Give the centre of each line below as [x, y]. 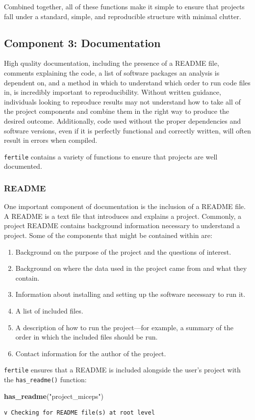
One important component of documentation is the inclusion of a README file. [125, 206]
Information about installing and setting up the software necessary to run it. [130, 294]
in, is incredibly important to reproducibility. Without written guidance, [113, 92]
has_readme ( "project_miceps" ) [54, 396]
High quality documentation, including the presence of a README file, [112, 63]
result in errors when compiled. [51, 140]
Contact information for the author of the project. [91, 353]
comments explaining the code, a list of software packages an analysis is [112, 72]
